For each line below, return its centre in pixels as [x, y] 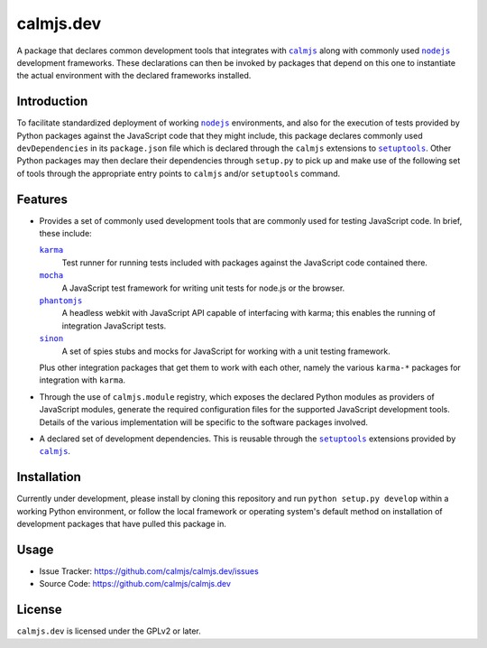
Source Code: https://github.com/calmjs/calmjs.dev [135, 584]
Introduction [52, 102]
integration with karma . [83, 380]
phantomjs [61, 301]
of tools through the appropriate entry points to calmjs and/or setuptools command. [179, 173]
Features [42, 199]
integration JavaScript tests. [114, 326]
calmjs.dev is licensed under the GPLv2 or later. [109, 631]
